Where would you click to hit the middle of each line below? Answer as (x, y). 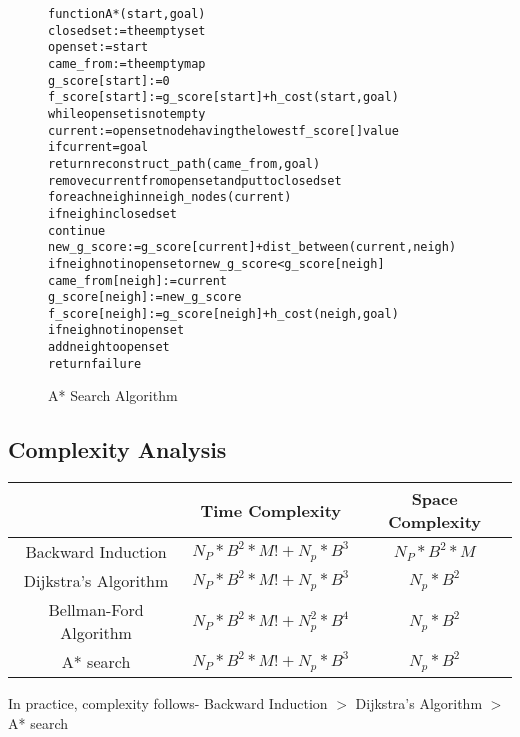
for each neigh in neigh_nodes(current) (170, 197)
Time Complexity (270, 510)
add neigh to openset (109, 347)
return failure (95, 363)
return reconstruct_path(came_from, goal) (184, 163)
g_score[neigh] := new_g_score (145, 297)
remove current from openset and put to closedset (195, 180)
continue (77, 230)
